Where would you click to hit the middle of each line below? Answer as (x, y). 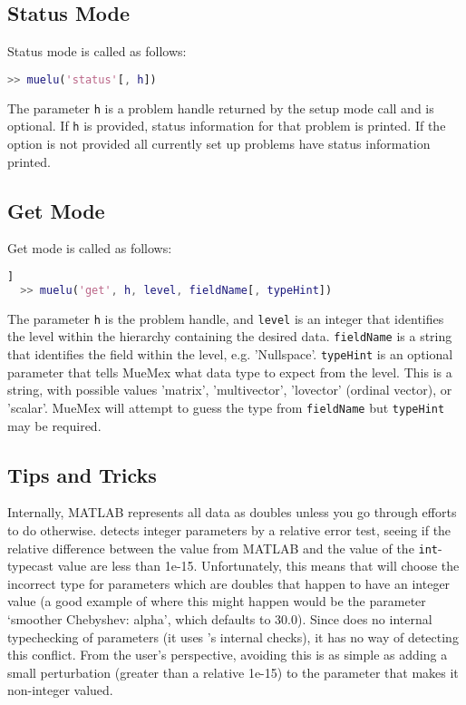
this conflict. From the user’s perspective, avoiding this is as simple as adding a (228, 655)
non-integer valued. (60, 690)
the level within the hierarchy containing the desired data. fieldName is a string (230, 336)
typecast (31, 566)
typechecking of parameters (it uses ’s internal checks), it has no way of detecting (233, 636)
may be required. (54, 425)
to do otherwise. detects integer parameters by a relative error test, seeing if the (229, 529)
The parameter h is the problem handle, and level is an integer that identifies (226, 318)
